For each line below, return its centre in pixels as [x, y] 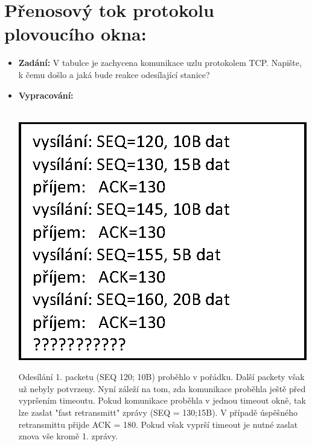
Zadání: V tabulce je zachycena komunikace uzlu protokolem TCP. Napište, [160, 63]
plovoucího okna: [75, 34]
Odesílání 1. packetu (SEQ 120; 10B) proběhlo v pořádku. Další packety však [161, 377]
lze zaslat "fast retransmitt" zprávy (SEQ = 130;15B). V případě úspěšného [158, 412]
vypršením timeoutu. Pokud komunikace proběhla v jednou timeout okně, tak [162, 400]
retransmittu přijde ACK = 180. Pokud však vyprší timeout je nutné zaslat [158, 424]
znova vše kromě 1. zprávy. [68, 436]
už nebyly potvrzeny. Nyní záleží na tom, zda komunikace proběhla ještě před [162, 388]
